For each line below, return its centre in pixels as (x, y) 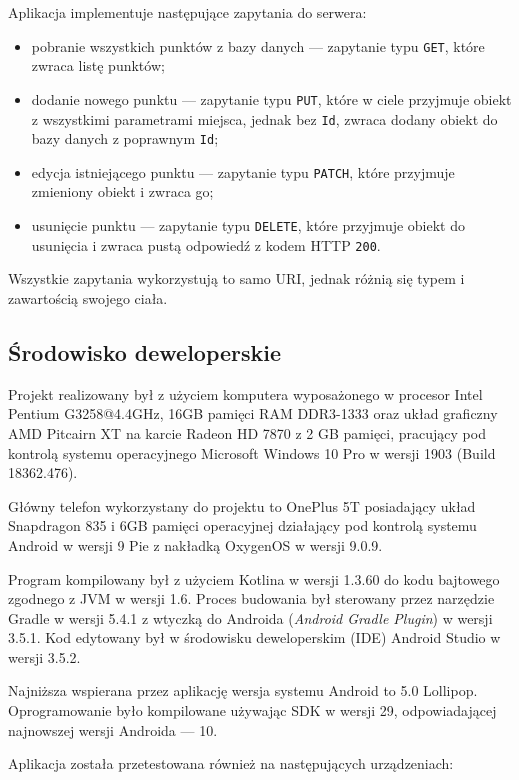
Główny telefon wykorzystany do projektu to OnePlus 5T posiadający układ (242, 505)
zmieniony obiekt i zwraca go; (122, 191)
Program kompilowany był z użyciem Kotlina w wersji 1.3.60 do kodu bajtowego (254, 578)
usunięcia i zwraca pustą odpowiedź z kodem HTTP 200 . (206, 244)
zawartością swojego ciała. (88, 297)
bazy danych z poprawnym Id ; (125, 138)
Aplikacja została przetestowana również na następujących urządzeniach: (231, 763)
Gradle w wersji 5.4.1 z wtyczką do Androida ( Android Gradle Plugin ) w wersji (250, 617)
